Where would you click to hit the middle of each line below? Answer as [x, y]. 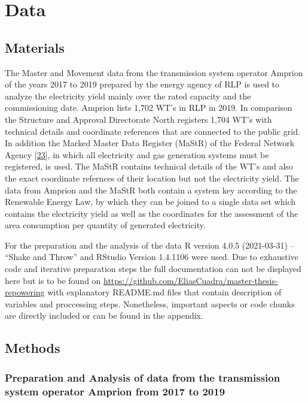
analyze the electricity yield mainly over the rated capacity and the [128, 96]
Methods [33, 348]
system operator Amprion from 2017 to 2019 [115, 391]
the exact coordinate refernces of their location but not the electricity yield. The [152, 178]
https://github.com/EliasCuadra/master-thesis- [191, 280]
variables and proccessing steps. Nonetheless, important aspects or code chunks [150, 303]
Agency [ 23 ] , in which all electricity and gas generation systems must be [137, 154]
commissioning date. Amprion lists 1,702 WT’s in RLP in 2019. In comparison [149, 108]
